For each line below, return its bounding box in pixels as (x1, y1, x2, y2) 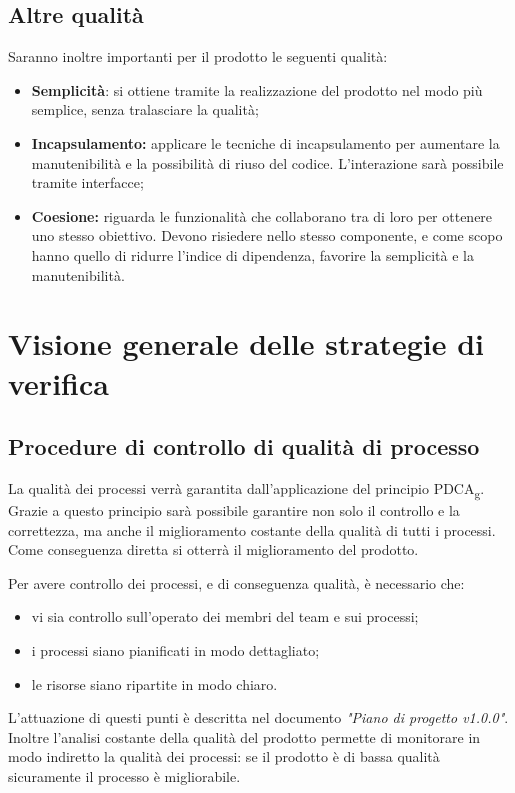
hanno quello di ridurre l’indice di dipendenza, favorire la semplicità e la (31, 244, 474, 265)
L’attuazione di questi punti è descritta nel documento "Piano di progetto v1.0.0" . (8, 707, 509, 728)
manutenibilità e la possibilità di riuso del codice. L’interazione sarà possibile (31, 152, 504, 173)
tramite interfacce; (31, 172, 144, 193)
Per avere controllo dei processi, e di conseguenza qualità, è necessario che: (8, 572, 465, 593)
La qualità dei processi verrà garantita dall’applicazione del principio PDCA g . (8, 477, 485, 501)
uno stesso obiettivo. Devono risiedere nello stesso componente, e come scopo (31, 225, 503, 246)
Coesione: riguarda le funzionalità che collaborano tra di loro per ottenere (31, 205, 493, 226)
